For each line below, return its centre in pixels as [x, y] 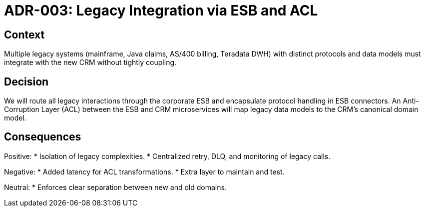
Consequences [43, 137]
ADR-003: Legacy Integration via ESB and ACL [161, 10]
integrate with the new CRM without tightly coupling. [90, 62]
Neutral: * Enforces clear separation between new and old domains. [115, 187]
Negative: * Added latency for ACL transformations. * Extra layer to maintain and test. [144, 171]
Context [24, 34]
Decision [26, 81]
